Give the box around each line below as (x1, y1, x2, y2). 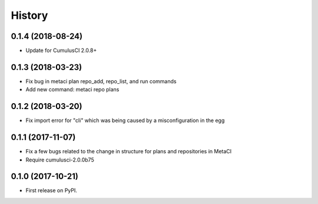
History (11, 9, 48, 22)
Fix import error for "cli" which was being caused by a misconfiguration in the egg (25, 117, 225, 124)
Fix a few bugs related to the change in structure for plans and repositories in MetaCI (25, 148, 232, 155)
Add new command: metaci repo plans (25, 86, 120, 93)
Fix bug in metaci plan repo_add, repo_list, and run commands (25, 77, 177, 85)
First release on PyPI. (25, 187, 78, 194)
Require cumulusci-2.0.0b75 (25, 156, 94, 163)
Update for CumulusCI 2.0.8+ (25, 47, 97, 54)
